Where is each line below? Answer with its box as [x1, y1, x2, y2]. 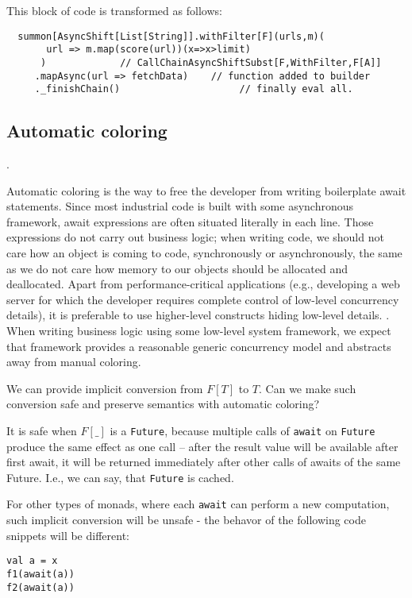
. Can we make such [259, 380, 356, 396]
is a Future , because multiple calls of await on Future [110, 422, 375, 438]
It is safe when [6, 422, 77, 438]
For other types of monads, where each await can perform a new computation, [6, 496, 390, 512]
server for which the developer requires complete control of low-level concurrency [6, 291, 399, 307]
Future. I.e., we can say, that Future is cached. [6, 469, 234, 485]
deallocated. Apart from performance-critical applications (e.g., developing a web [6, 276, 400, 292]
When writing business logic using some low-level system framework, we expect [6, 322, 391, 339]
